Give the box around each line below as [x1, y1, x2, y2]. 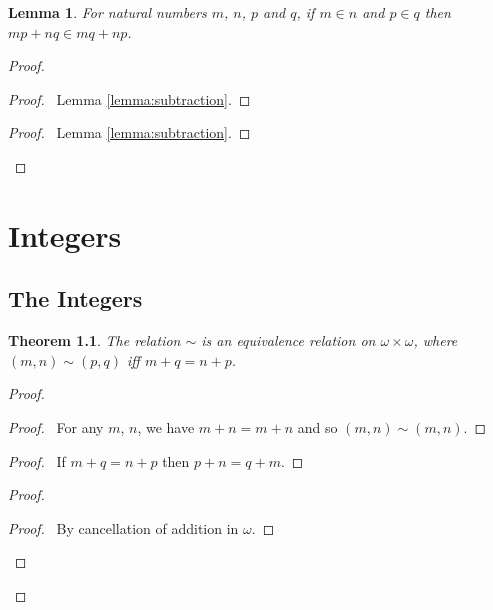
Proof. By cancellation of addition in [8, 517, 239, 538]
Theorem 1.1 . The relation [8, 330, 181, 351]
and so [297, 416, 338, 437]
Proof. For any [8, 416, 104, 437]
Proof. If [8, 450, 66, 471]
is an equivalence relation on [201, 330, 376, 351]
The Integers [8, 283, 143, 314]
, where [413, 330, 458, 351]
